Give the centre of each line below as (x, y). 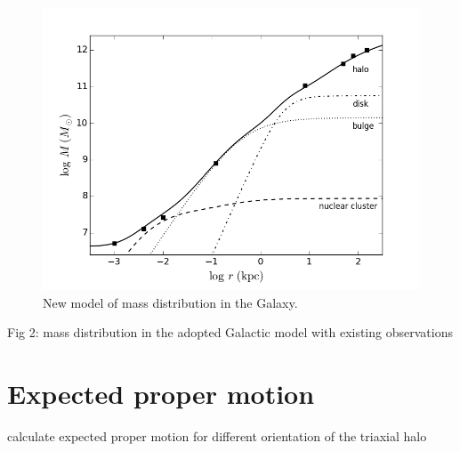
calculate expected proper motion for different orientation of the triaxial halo (217, 435)
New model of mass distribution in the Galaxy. (170, 302)
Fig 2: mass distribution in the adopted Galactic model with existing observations (230, 332)
